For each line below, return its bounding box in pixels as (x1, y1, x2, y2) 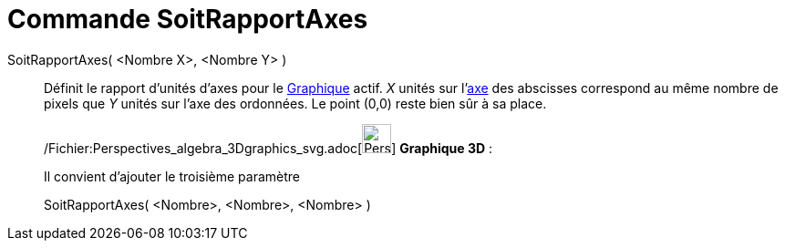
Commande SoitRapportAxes (7, 4, 368, 35)
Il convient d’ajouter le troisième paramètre (44, 168, 301, 184)
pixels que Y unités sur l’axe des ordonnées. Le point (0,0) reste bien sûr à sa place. (44, 95, 547, 111)
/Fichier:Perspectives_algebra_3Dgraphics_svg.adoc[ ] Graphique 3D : (44, 139, 493, 156)
